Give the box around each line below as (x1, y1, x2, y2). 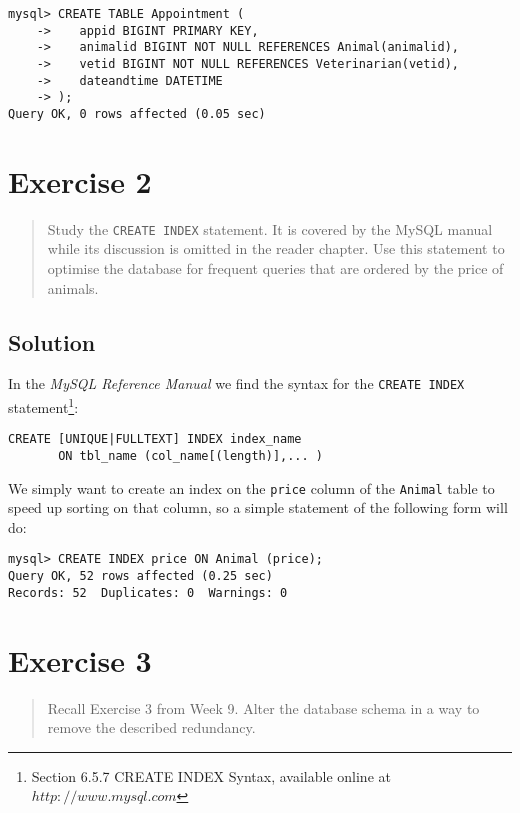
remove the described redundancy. (47, 717, 256, 738)
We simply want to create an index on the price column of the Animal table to (8, 477, 495, 498)
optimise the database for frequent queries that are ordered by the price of (47, 257, 504, 278)
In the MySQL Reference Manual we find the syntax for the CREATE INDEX (8, 373, 465, 394)
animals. (47, 277, 99, 298)
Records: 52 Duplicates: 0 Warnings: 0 (8, 585, 288, 600)
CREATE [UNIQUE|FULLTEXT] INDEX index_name (8, 432, 302, 447)
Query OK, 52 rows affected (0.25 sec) (8, 569, 273, 584)
